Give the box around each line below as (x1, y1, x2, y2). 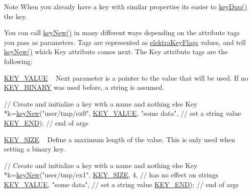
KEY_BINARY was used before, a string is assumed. (4, 82, 164, 92)
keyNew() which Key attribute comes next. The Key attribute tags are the (4, 46, 228, 57)
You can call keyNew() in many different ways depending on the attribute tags (4, 27, 240, 38)
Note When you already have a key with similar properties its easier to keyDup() (4, 1, 247, 11)
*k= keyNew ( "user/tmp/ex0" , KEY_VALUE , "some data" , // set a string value (4, 108, 241, 118)
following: (4, 56, 33, 66)
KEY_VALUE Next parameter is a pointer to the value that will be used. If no (4, 72, 249, 83)
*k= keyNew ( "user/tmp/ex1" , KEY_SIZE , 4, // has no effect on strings (4, 170, 219, 180)
